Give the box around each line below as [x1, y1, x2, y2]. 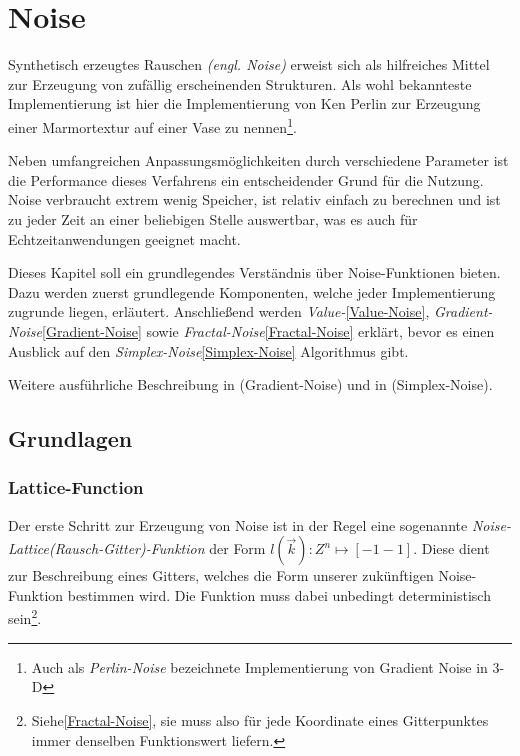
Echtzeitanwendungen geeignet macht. [8, 228, 241, 249]
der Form [209, 538, 266, 559]
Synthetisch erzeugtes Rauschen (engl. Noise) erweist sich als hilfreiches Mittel [8, 54, 490, 75]
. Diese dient [413, 538, 490, 559]
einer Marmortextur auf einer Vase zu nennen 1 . [8, 113, 297, 137]
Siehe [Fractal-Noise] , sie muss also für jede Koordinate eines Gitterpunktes [31, 709, 489, 730]
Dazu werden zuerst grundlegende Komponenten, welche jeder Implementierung [8, 281, 496, 302]
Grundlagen [8, 423, 133, 454]
